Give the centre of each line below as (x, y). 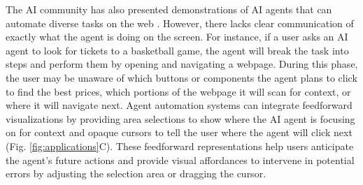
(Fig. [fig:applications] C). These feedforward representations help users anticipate (180, 146)
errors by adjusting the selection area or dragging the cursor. (136, 173)
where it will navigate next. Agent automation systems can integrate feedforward (179, 105)
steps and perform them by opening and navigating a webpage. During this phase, (182, 64)
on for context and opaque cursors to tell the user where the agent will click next (179, 132)
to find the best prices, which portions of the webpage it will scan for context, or (178, 91)
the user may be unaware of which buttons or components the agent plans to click (181, 77)
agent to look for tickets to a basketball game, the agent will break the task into (177, 50)
